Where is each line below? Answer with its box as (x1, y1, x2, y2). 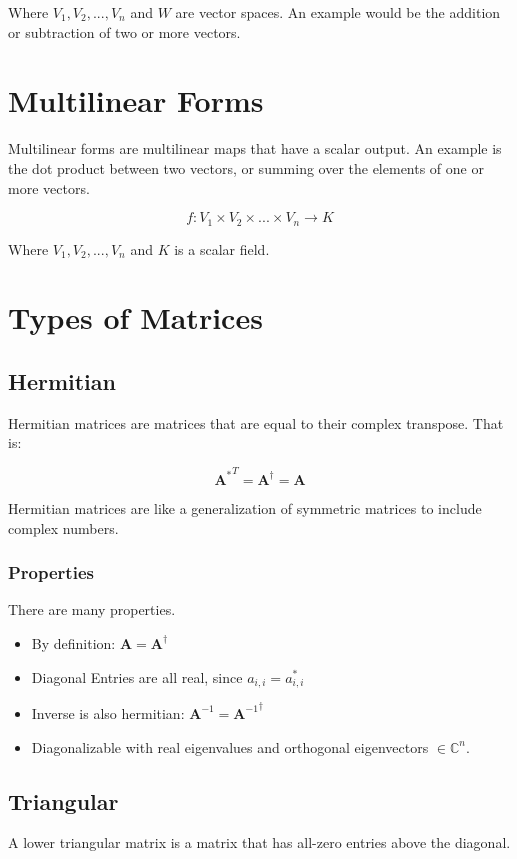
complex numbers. (8, 517, 119, 538)
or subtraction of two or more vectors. (8, 21, 241, 42)
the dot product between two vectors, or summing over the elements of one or (8, 157, 484, 178)
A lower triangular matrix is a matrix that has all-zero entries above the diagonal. (8, 832, 511, 853)
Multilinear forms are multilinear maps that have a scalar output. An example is (8, 138, 502, 159)
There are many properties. (8, 599, 176, 620)
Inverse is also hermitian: (31, 702, 185, 723)
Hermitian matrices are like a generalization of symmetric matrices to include (8, 497, 482, 518)
